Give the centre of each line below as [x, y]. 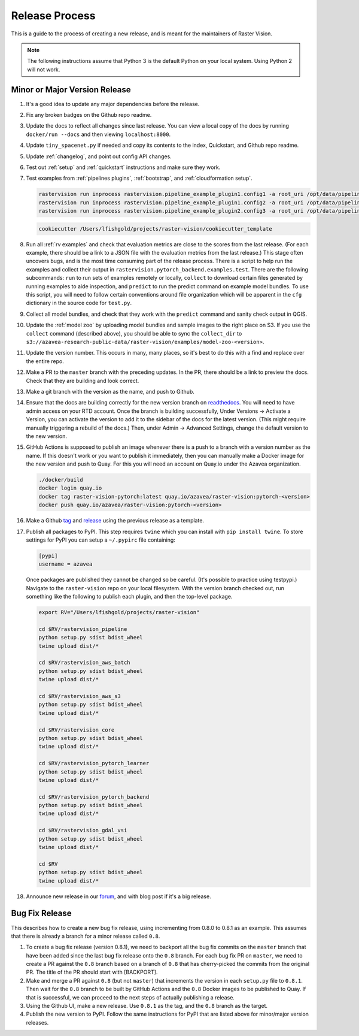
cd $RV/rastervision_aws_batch [85, 663]
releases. [37, 1022]
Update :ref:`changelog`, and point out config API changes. [99, 156]
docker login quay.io [70, 488]
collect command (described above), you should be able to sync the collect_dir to [134, 333]
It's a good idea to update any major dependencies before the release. [113, 104]
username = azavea [66, 564]
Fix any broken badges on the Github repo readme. [89, 115]
